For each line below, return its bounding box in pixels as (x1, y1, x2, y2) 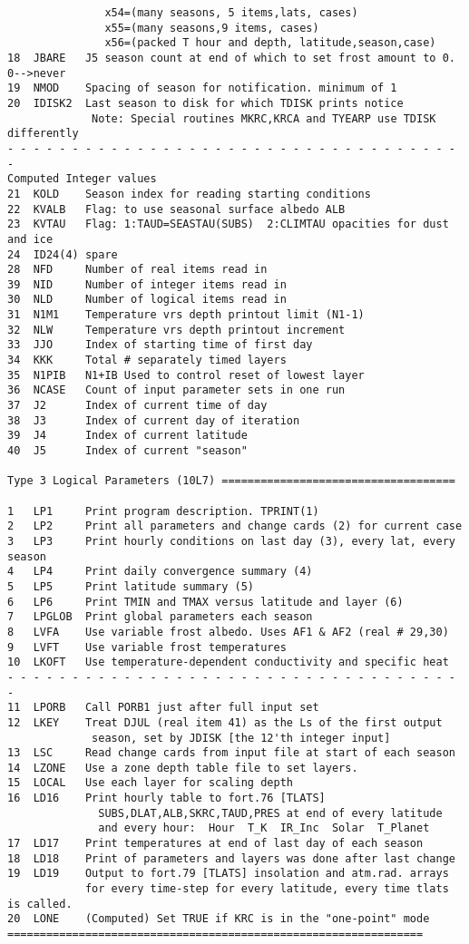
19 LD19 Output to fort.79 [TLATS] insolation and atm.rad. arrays (7, 867, 449, 881)
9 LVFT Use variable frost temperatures (7, 640, 287, 654)
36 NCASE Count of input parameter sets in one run (7, 384, 346, 397)
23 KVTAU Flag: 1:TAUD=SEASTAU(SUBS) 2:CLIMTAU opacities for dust (7, 218, 449, 231)
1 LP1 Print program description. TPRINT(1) (7, 504, 319, 518)
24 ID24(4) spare (7, 248, 118, 261)
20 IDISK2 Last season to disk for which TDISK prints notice (7, 96, 404, 110)
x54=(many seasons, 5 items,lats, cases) (104, 6, 358, 19)
